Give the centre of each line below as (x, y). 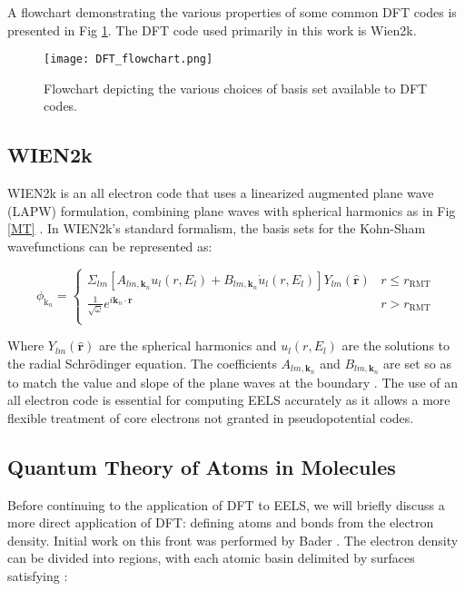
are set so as (418, 363)
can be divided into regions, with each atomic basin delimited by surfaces (211, 558)
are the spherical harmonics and (188, 345)
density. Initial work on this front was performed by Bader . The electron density (233, 540)
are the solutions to (396, 345)
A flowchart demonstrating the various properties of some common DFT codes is (232, 12)
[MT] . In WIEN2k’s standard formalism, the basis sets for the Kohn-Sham (217, 228)
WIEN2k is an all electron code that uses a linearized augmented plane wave (221, 193)
